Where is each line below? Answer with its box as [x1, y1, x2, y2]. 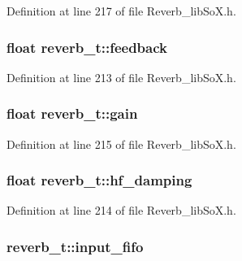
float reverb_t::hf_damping [6, 170, 192, 190]
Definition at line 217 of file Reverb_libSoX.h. [6, 2, 236, 19]
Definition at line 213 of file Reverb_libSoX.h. [6, 68, 236, 85]
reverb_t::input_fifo [6, 236, 144, 256]
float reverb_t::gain [6, 103, 138, 124]
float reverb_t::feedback [6, 37, 167, 57]
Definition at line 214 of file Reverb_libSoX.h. [6, 202, 236, 219]
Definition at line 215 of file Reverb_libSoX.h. [6, 135, 236, 152]
